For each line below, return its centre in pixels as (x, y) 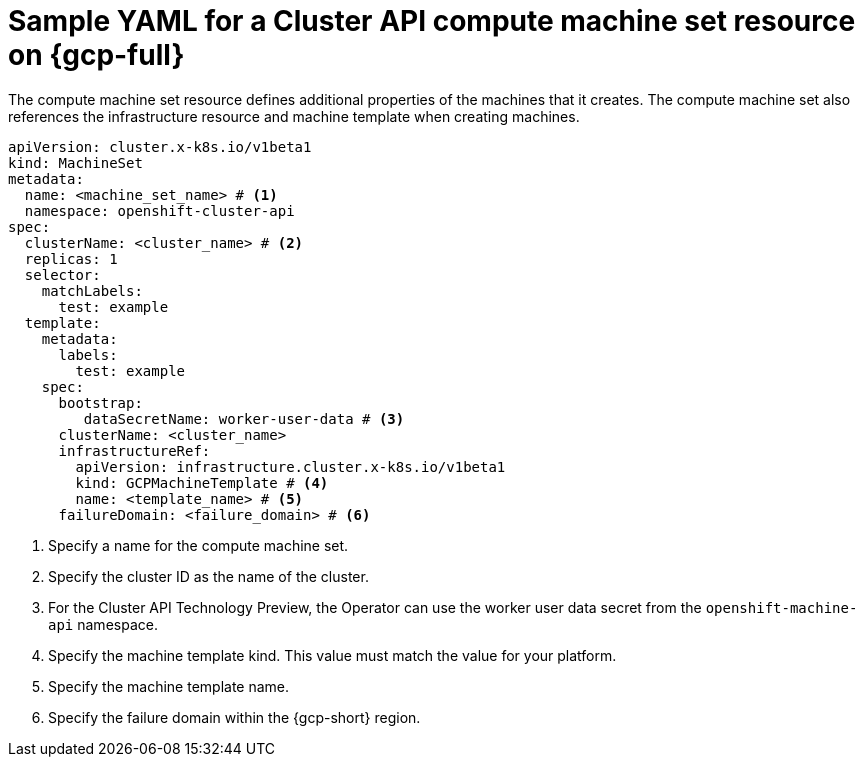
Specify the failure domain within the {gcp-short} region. (234, 717)
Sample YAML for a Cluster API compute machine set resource (432, 21)
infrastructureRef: (134, 450)
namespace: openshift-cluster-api (159, 210)
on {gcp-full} (96, 55)
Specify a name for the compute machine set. (198, 545)
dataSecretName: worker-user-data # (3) (244, 418)
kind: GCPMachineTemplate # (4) (202, 482)
